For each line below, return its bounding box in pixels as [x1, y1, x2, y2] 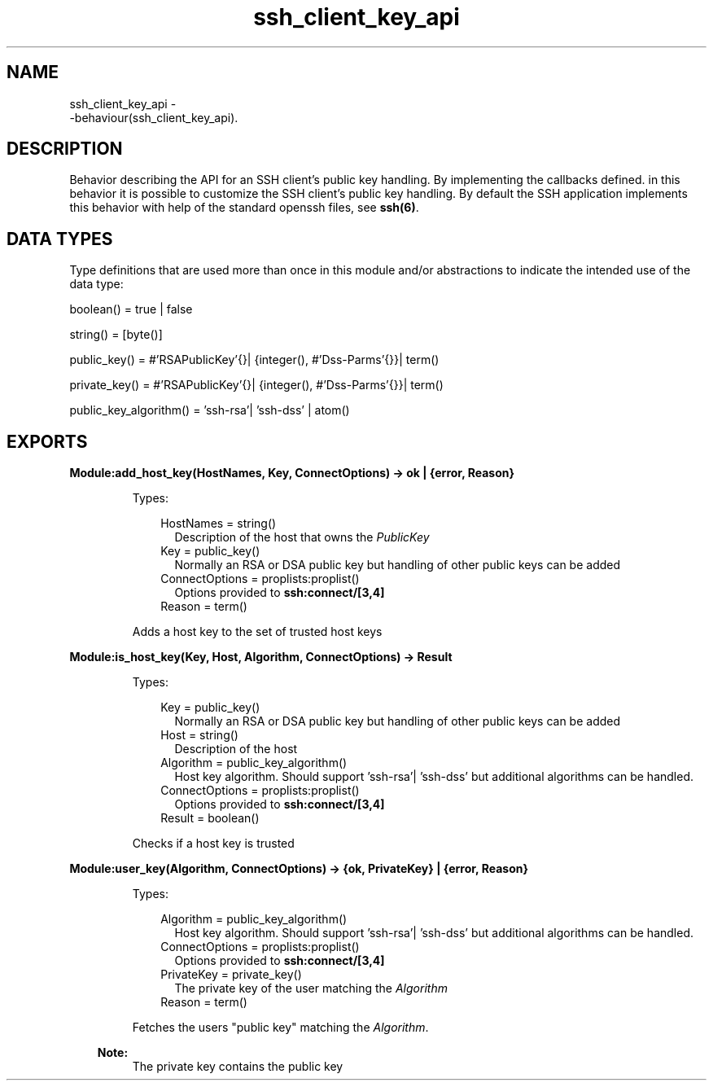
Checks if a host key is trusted [132, 836, 295, 851]
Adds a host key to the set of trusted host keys [132, 625, 383, 639]
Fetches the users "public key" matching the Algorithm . [132, 1020, 429, 1035]
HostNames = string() [160, 516, 277, 531]
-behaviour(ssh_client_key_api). [69, 110, 238, 125]
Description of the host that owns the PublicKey [174, 530, 430, 545]
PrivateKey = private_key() [160, 967, 302, 982]
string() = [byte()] [69, 327, 163, 342]
